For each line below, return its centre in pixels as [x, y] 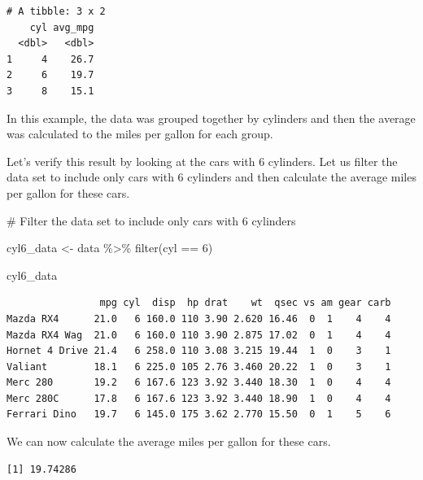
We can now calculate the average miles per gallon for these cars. [169, 441]
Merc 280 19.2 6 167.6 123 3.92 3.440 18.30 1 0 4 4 [199, 383]
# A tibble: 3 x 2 [56, 11]
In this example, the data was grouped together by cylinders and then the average [211, 118]
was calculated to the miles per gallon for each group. [140, 134]
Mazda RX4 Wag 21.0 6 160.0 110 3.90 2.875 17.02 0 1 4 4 [199, 335]
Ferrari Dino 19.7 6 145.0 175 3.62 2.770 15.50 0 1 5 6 [199, 415]
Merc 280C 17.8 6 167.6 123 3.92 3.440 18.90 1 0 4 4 [199, 398]
